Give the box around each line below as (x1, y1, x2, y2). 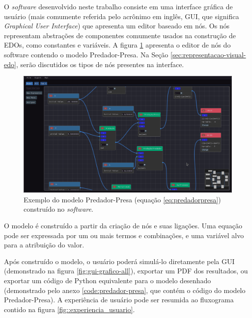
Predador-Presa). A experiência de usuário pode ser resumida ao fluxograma (4, 294, 234, 305)
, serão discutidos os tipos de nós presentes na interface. (16, 59, 184, 69)
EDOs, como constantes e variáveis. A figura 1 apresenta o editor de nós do (4, 40, 231, 50)
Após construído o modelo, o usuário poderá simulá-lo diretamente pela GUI (4, 256, 235, 266)
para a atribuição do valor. (4, 240, 84, 250)
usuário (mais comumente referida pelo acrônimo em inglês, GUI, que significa (4, 11, 239, 21)
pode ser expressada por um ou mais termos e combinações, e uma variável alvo (4, 230, 244, 240)
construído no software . (24, 204, 93, 214)
